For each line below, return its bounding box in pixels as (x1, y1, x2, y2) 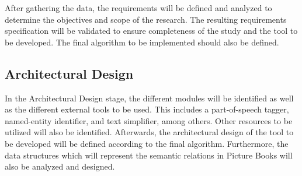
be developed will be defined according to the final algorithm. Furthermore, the (5, 137, 289, 149)
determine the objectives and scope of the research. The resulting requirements (5, 13, 287, 25)
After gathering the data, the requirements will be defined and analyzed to (5, 2, 272, 13)
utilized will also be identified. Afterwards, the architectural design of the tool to (5, 126, 294, 138)
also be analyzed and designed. (5, 160, 115, 173)
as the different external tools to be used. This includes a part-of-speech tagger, (5, 103, 289, 115)
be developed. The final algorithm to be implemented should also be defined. (5, 36, 279, 48)
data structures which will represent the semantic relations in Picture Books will (5, 149, 293, 161)
